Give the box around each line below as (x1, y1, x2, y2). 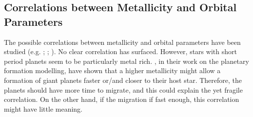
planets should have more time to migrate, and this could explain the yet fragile (4, 84, 243, 95)
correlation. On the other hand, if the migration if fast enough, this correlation (4, 94, 239, 104)
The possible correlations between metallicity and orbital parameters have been (4, 37, 241, 47)
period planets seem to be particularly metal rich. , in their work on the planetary (4, 56, 249, 66)
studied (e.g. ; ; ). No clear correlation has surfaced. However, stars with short (4, 46, 237, 57)
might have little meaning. (4, 103, 82, 114)
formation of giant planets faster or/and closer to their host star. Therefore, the (4, 75, 242, 85)
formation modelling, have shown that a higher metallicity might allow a (4, 65, 221, 76)
